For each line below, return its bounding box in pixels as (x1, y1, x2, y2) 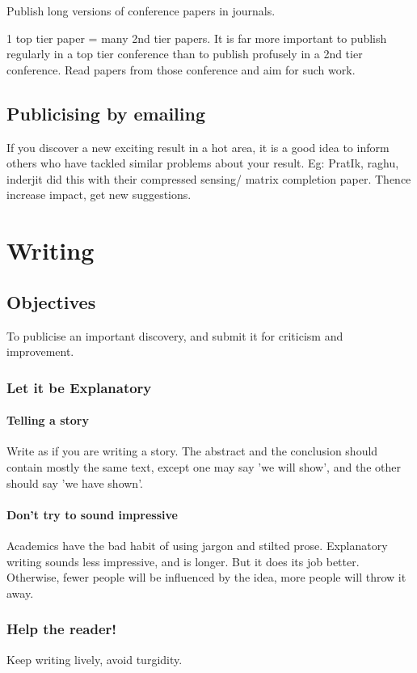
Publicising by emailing (6, 100, 205, 125)
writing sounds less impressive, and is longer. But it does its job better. (6, 552, 360, 569)
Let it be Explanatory (6, 377, 152, 397)
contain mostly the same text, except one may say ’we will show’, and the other (6, 458, 401, 475)
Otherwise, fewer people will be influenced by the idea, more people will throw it (6, 569, 406, 586)
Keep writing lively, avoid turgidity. (6, 650, 183, 667)
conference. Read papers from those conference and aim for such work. (6, 61, 356, 78)
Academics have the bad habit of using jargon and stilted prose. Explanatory (6, 536, 388, 553)
